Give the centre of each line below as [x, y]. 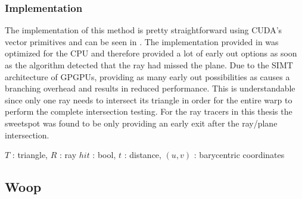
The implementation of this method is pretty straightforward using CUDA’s [144, 30]
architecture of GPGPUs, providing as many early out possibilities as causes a [147, 76]
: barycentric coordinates [239, 155]
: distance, [143, 155]
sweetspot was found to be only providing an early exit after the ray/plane [141, 123]
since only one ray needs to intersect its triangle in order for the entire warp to [149, 99]
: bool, [104, 155]
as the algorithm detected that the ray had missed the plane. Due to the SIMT [149, 65]
